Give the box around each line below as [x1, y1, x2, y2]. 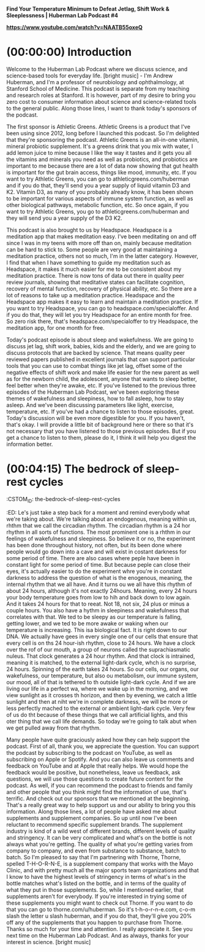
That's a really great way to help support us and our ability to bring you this [6, 801, 196, 808]
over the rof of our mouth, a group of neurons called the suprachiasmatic [6, 646, 191, 653]
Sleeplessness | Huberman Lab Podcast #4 [6, 12, 118, 19]
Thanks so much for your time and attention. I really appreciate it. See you [6, 925, 193, 932]
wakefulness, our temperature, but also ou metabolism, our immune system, [6, 672, 198, 679]
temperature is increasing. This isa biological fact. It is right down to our [6, 626, 187, 633]
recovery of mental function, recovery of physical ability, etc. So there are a [6, 285, 197, 292]
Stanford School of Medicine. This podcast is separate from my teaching [6, 85, 190, 92]
